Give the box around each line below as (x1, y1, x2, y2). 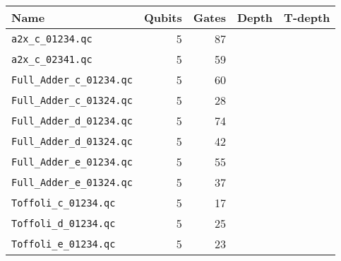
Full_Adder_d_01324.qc (11, 135, 133, 147)
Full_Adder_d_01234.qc (11, 115, 133, 127)
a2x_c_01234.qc (11, 33, 92, 45)
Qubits (143, 9, 182, 25)
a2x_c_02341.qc (11, 53, 92, 65)
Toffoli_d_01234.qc (11, 217, 116, 229)
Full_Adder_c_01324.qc (11, 94, 133, 106)
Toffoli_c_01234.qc (11, 197, 116, 209)
